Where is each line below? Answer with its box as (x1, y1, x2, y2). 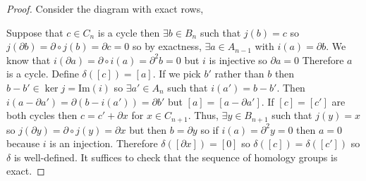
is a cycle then (97, 25, 160, 39)
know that (6, 52, 51, 67)
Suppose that (6, 25, 63, 39)
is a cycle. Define (6, 66, 79, 81)
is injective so (209, 52, 267, 67)
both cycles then (6, 108, 78, 123)
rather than (214, 66, 264, 81)
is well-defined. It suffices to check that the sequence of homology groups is (13, 149, 338, 164)
